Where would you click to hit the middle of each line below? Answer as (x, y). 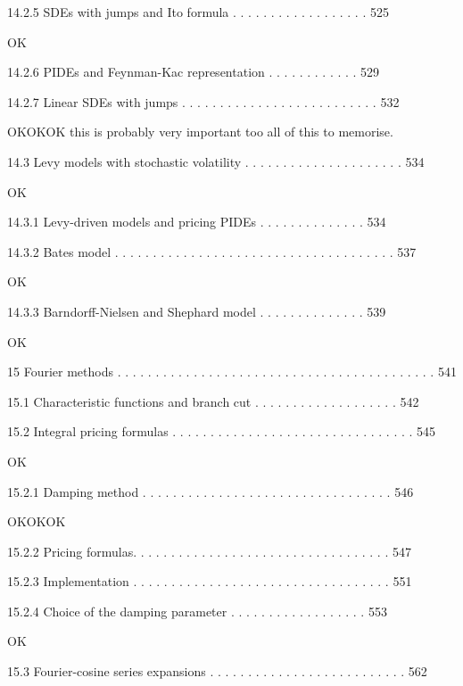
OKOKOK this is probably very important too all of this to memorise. (200, 132)
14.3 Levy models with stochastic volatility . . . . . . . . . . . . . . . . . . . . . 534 (216, 161)
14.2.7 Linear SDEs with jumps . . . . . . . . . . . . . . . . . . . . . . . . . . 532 (203, 101)
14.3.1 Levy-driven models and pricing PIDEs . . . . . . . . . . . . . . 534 (197, 222)
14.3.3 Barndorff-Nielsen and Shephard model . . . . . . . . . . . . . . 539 (197, 311)
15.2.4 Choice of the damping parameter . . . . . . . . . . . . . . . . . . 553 (197, 611)
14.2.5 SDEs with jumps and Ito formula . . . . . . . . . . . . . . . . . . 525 (198, 12)
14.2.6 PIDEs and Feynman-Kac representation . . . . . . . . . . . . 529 (194, 72)
